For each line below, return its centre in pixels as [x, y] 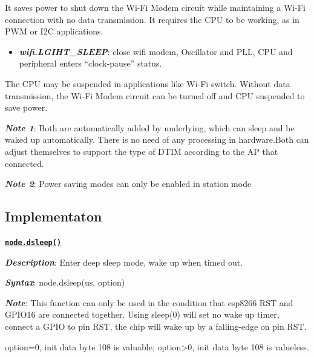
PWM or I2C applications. [54, 31]
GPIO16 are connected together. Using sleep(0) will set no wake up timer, [142, 314]
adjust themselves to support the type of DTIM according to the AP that [142, 151]
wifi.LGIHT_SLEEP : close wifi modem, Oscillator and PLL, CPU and [156, 51]
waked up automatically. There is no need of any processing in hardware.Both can [157, 139]
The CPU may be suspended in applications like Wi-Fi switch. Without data [148, 83]
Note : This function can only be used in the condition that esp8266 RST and [149, 302]
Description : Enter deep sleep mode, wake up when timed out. [124, 262]
